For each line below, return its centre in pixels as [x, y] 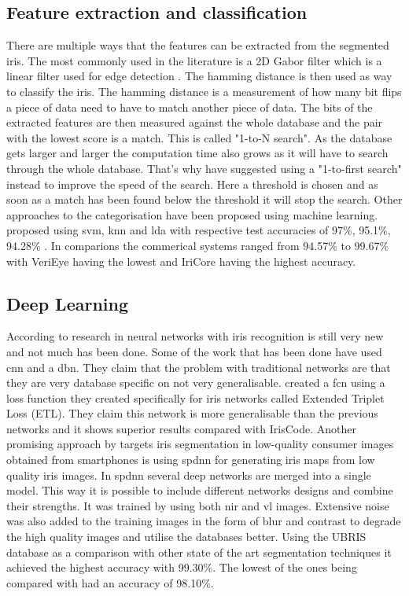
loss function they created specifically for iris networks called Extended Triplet [195, 397]
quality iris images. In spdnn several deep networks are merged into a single [189, 475]
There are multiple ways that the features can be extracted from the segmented [198, 45]
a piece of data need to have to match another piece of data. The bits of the [190, 107]
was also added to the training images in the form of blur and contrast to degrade [204, 521]
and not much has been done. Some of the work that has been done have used [194, 351]
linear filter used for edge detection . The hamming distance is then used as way [199, 76]
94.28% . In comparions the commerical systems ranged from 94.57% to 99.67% [198, 245]
